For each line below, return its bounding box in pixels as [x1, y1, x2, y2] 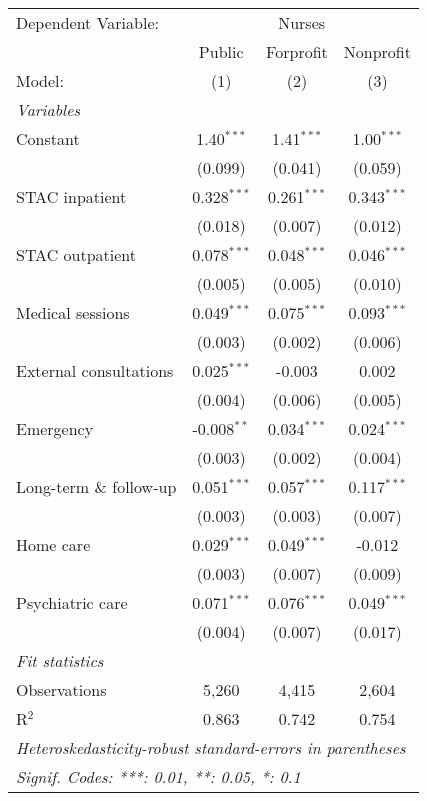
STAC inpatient [16, 185, 127, 208]
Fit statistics [16, 649, 104, 672]
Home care [16, 533, 91, 556]
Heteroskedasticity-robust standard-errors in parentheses [16, 736, 406, 759]
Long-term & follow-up [16, 475, 177, 498]
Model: [16, 69, 65, 92]
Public [198, 40, 244, 63]
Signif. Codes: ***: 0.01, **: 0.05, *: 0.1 [16, 765, 301, 788]
